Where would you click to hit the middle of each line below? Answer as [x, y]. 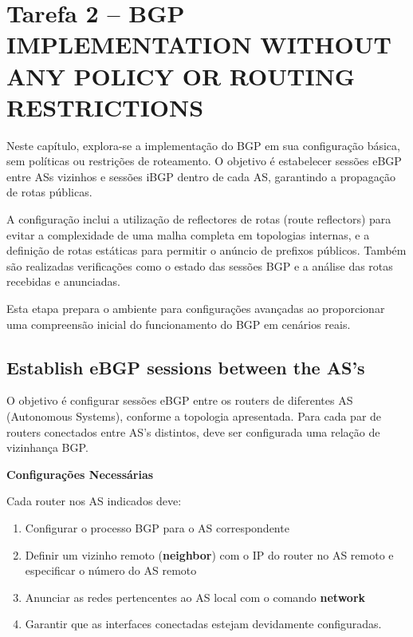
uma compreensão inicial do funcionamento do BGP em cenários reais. [179, 324]
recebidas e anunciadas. [63, 281]
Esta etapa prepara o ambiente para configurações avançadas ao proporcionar [196, 309]
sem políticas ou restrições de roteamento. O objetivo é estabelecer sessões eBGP [204, 161]
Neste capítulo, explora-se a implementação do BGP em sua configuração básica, [203, 145]
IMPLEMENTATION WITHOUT [199, 44]
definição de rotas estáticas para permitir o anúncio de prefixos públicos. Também [206, 250]
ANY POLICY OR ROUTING [181, 75]
